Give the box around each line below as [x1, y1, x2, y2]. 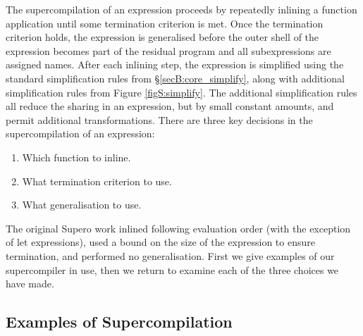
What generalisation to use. [22, 197, 142, 212]
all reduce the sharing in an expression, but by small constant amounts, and [6, 99, 334, 113]
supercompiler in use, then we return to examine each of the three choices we [6, 262, 339, 277]
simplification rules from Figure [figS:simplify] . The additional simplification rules [6, 85, 357, 99]
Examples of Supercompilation [6, 311, 233, 332]
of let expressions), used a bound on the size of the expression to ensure [6, 235, 315, 249]
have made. [6, 276, 54, 291]
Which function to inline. [22, 149, 131, 164]
